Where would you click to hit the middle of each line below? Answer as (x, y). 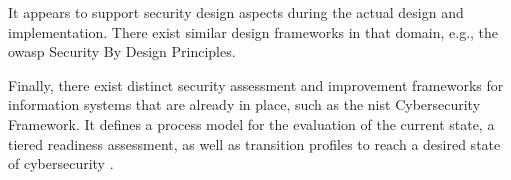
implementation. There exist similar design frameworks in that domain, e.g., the (253, 31)
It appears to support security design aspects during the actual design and (236, 12)
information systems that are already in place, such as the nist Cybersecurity (244, 104)
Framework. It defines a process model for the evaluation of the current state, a (251, 123)
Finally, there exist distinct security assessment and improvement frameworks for (256, 84)
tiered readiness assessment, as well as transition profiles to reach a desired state (254, 143)
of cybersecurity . (61, 163)
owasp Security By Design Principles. (122, 51)
